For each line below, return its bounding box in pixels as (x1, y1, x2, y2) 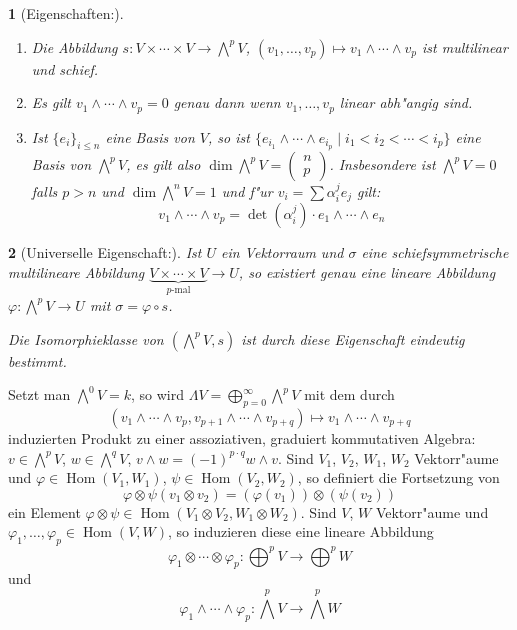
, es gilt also (126, 153, 201, 174)
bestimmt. (8, 350, 67, 371)
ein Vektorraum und (220, 241, 344, 262)
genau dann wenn (173, 92, 281, 113)
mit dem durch (304, 384, 395, 405)
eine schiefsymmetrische (361, 241, 509, 262)
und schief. (31, 58, 99, 79)
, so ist (208, 126, 250, 147)
